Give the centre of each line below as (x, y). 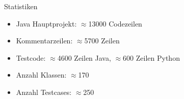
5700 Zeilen (102, 41)
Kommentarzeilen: (44, 41)
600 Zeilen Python (151, 57)
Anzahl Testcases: (44, 92)
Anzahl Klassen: (41, 75)
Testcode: (31, 57)
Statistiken (21, 6)
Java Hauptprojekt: (46, 23)
